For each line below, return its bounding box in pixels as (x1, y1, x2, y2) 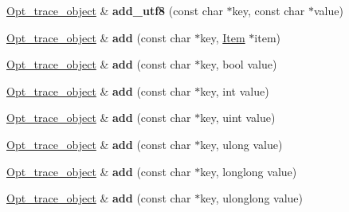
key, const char (232, 2, 305, 18)
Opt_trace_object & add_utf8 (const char (6, 2, 223, 18)
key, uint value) (200, 109, 276, 126)
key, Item (200, 29, 245, 45)
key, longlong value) (200, 163, 297, 179)
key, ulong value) (200, 135, 283, 152)
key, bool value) (200, 56, 277, 73)
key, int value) (200, 82, 269, 99)
